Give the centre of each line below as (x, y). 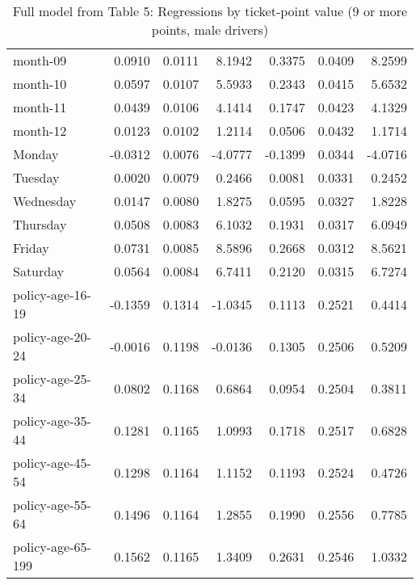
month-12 (40, 130)
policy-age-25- (52, 379)
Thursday (40, 224)
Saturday (39, 271)
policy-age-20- (52, 337)
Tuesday (36, 177)
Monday (36, 154)
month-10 (40, 84)
